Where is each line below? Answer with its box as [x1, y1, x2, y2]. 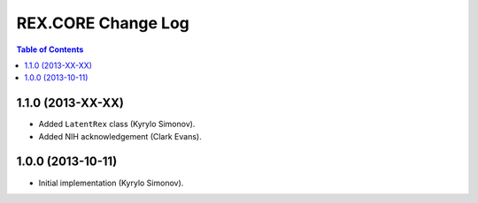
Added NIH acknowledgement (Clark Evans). [38, 131, 203, 141]
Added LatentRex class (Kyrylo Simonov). [38, 119, 196, 130]
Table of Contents [16, 44, 84, 55]
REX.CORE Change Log [16, 13, 190, 33]
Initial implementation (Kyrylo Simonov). [38, 177, 184, 188]
